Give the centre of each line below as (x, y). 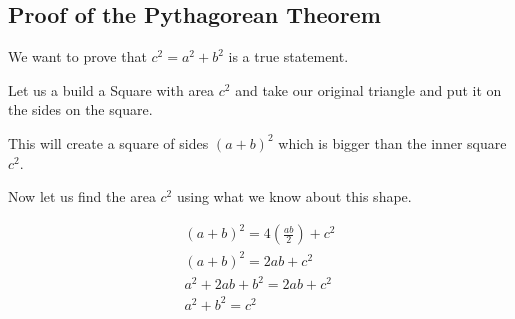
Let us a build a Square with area (111, 89)
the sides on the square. (80, 109)
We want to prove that (77, 56)
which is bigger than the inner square (392, 142)
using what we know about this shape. (294, 196)
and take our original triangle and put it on (368, 89)
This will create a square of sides (108, 142)
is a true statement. (288, 56)
